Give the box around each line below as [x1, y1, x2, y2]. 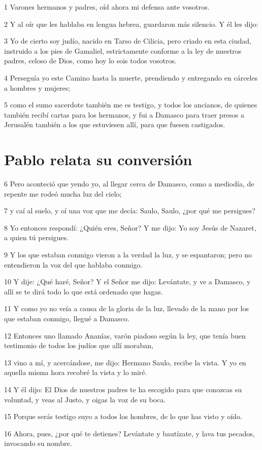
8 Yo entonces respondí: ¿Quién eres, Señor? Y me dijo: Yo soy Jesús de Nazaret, [4, 222, 256, 233]
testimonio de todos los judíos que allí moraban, [4, 340, 153, 351]
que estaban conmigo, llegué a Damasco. [4, 313, 129, 323]
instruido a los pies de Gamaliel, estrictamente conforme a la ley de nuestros [4, 45, 242, 56]
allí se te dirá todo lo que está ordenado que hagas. [4, 286, 163, 296]
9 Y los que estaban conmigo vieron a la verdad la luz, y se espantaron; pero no [4, 249, 252, 260]
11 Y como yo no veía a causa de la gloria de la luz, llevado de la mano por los [4, 303, 249, 314]
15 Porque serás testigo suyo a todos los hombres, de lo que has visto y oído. [4, 411, 242, 422]
